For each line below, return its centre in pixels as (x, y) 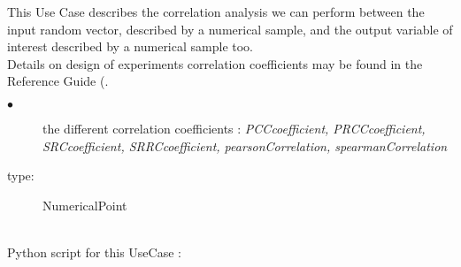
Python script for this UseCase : (94, 252)
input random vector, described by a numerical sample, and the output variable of (230, 29)
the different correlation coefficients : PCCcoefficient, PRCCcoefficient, (234, 128)
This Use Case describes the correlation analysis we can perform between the (216, 11)
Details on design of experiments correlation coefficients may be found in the (215, 63)
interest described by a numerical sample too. (130, 46)
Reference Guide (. (58, 81)
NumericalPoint (85, 205)
